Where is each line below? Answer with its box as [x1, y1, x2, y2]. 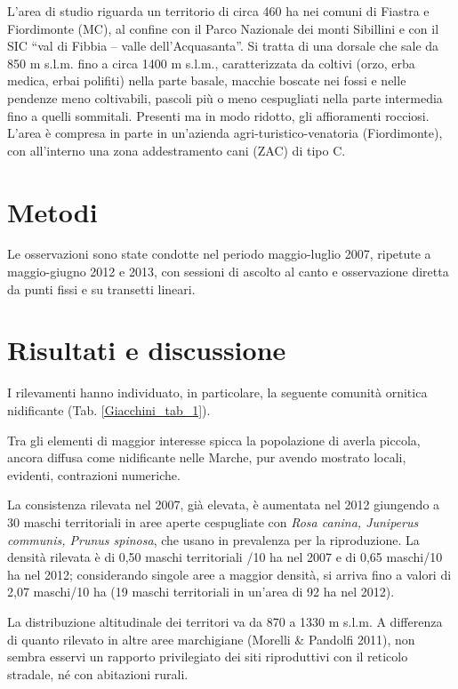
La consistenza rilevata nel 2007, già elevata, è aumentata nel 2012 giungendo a [7, 495, 440, 514]
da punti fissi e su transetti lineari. [7, 279, 196, 298]
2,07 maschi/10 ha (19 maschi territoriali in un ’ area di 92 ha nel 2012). [7, 582, 395, 601]
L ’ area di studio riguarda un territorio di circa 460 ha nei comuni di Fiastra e [7, 2, 430, 20]
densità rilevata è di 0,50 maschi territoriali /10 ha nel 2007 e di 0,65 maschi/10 [7, 548, 443, 566]
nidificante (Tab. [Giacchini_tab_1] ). [7, 400, 211, 419]
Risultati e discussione [7, 332, 286, 368]
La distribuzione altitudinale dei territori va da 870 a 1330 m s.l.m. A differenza [7, 612, 443, 630]
